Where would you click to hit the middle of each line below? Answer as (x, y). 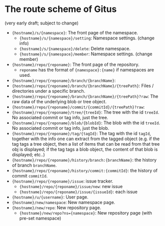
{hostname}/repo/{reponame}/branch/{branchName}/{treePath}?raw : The (85, 96)
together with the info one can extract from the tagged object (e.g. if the (86, 139)
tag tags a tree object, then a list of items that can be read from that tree (86, 144)
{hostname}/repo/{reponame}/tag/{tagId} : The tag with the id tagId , (81, 133)
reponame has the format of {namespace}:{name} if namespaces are (87, 70)
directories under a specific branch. (48, 91)
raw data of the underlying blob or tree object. (59, 101)
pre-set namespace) (40, 218)
